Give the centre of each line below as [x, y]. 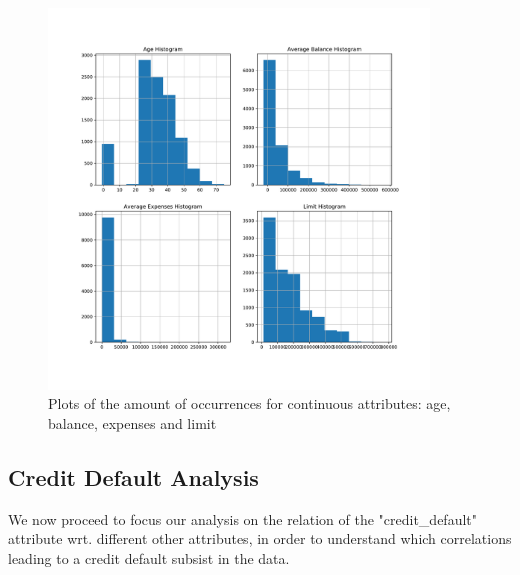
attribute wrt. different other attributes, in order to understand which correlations [260, 538]
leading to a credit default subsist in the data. [149, 557]
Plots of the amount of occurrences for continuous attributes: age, [249, 403]
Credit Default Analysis [133, 476]
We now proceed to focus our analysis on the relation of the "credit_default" [242, 518]
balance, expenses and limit [132, 422]
